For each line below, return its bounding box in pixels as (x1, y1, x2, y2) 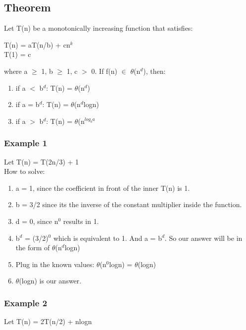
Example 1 (4, 137, 48, 149)
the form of (15, 242, 50, 253)
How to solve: (4, 166, 45, 176)
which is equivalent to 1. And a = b (53, 232, 162, 243)
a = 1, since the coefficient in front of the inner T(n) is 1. (15, 182, 190, 193)
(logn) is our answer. (19, 275, 82, 286)
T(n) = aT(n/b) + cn (4, 39, 70, 50)
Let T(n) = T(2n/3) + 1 (4, 156, 79, 166)
